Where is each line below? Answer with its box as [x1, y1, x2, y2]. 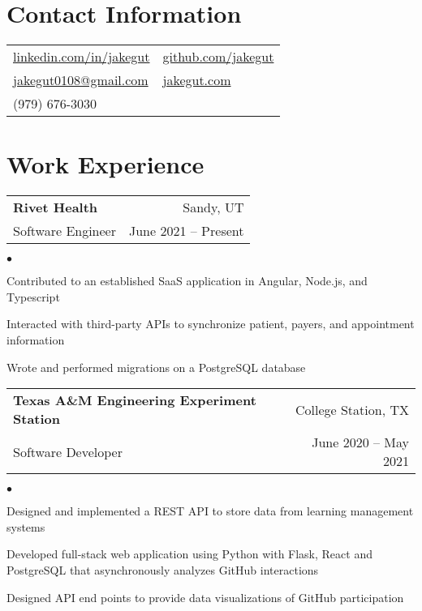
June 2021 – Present [129, 221, 244, 241]
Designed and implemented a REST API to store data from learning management [6, 502, 414, 519]
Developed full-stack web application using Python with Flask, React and [6, 545, 372, 562]
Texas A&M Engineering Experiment [13, 391, 256, 410]
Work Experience [6, 147, 205, 181]
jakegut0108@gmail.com [13, 70, 149, 90]
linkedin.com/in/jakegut [13, 47, 150, 66]
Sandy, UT [183, 198, 244, 217]
